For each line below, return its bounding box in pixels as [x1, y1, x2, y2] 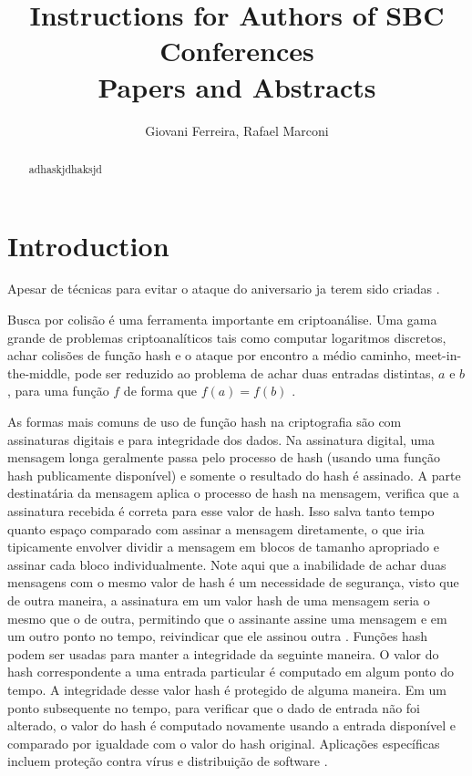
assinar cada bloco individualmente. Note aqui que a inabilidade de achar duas [7, 554, 446, 574]
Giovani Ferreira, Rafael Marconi [145, 120, 329, 140]
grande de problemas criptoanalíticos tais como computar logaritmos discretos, [7, 327, 446, 347]
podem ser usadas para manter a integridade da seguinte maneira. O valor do [7, 644, 439, 663]
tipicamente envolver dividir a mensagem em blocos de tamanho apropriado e [7, 537, 439, 556]
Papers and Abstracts [97, 67, 376, 105]
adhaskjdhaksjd [28, 160, 102, 176]
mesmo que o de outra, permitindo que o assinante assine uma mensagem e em [7, 608, 447, 627]
